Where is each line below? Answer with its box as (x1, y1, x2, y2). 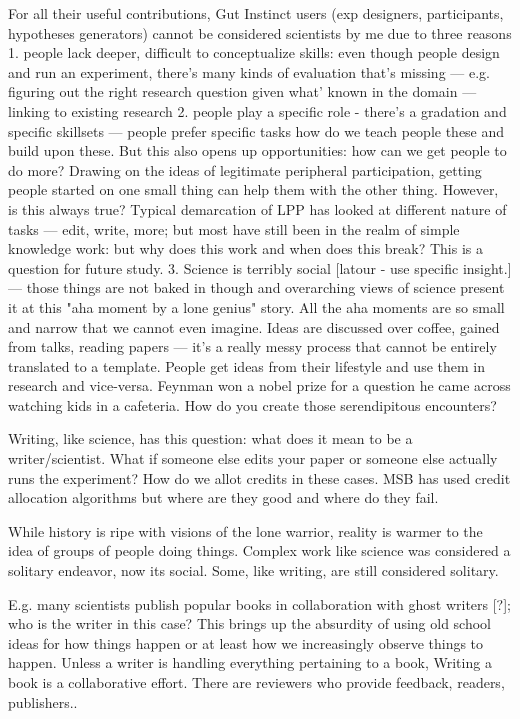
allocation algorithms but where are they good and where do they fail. (8, 487, 439, 508)
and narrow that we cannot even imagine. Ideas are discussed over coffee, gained (8, 316, 500, 337)
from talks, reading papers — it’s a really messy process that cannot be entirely (8, 336, 497, 357)
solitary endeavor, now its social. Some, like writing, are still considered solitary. (8, 560, 499, 581)
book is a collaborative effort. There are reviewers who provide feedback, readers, (8, 672, 505, 692)
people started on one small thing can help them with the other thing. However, (8, 179, 499, 200)
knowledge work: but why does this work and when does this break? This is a (8, 238, 484, 259)
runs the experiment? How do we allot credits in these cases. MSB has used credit (8, 467, 511, 488)
